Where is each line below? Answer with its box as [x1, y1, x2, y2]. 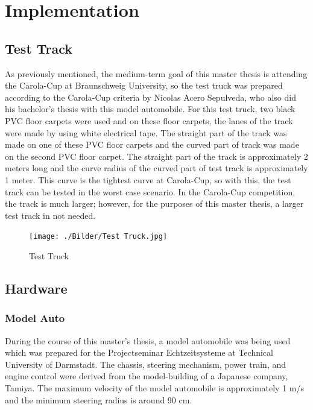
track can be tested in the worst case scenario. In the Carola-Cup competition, [5, 185, 296, 198]
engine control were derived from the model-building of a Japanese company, [5, 370, 288, 382]
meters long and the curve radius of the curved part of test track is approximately [5, 162, 308, 174]
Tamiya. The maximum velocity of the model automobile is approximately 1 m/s [5, 381, 304, 394]
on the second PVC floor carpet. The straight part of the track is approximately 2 [5, 150, 308, 162]
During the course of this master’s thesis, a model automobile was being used [5, 334, 291, 347]
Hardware [5, 279, 68, 297]
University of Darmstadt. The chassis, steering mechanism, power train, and [5, 358, 286, 370]
